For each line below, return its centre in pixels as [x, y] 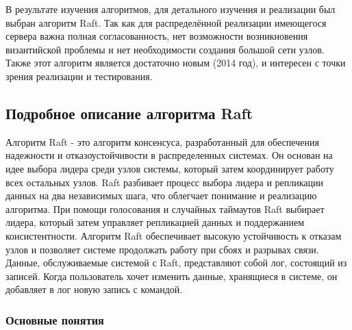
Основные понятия [55, 319]
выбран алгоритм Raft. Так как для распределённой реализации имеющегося [166, 22]
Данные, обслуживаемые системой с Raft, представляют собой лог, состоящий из [176, 263]
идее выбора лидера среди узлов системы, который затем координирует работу [170, 168]
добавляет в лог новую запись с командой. [94, 289]
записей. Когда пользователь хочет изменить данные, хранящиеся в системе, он [172, 276]
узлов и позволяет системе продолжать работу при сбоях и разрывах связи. [162, 249]
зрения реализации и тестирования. [79, 76]
